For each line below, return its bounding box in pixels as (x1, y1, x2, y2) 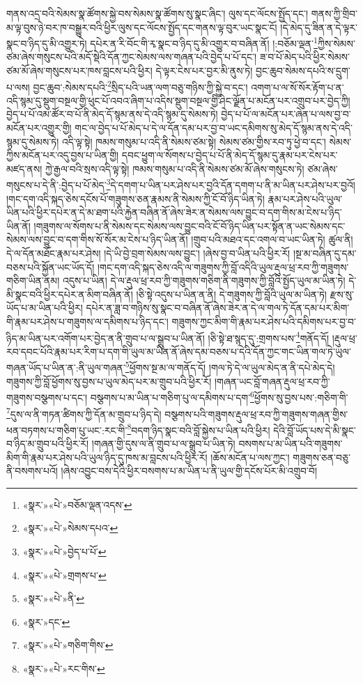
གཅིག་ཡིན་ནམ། (6, 273, 60, 288)
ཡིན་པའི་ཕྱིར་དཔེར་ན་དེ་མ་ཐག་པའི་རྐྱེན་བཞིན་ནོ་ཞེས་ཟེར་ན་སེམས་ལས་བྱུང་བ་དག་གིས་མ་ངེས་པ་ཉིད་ (6, 205, 342, 220)
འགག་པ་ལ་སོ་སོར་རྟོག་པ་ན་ (251, 79, 344, 94)
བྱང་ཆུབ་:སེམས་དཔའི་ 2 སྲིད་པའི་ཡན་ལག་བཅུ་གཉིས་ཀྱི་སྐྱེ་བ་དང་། (33, 77, 248, 94)
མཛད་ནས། (6, 161, 43, 176)
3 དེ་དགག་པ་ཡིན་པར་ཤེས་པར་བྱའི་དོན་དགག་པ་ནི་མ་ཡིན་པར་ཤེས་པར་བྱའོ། (106, 176, 355, 192)
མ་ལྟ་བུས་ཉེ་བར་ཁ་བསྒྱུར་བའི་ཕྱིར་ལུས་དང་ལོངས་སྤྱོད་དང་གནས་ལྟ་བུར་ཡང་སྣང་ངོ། (6, 20, 277, 34)
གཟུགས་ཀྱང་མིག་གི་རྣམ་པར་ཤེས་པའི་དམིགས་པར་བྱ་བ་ (171, 314, 356, 329)
